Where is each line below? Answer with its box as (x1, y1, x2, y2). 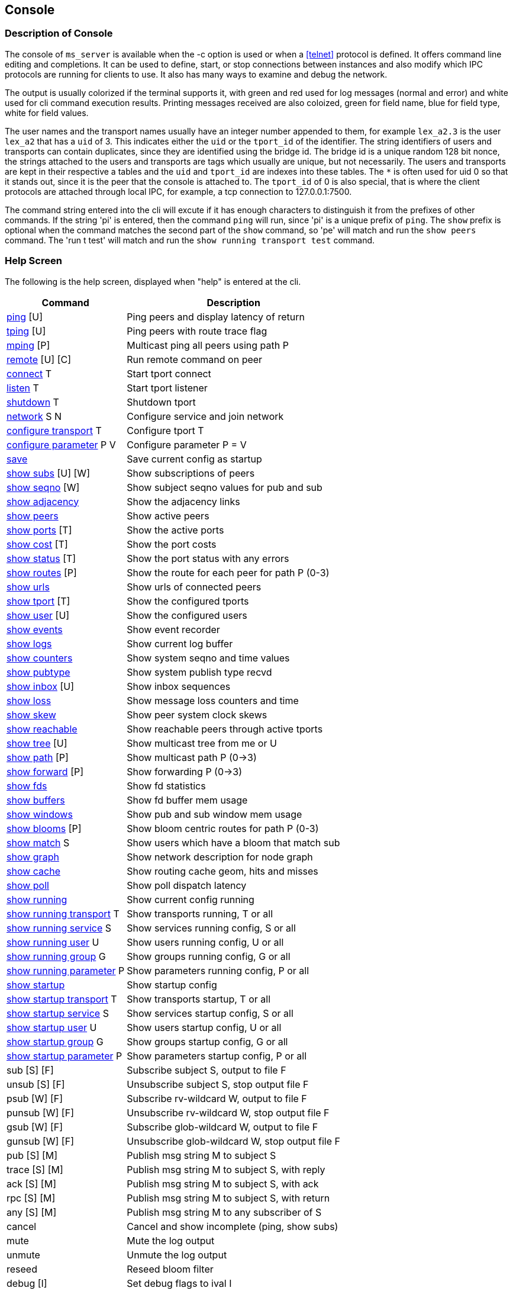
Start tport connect (127, 367, 211, 380)
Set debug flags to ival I (127, 1277, 232, 1289)
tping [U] (7, 325, 46, 337)
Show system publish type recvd (127, 666, 272, 678)
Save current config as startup (127, 452, 262, 465)
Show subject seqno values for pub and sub (127, 481, 322, 493)
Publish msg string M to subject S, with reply (127, 1163, 325, 1176)
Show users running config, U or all (127, 936, 284, 948)
